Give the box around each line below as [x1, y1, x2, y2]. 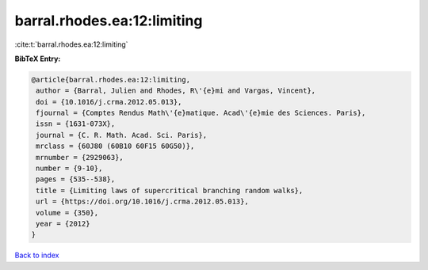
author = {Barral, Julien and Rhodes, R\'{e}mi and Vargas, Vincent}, [36, 86, 316, 95]
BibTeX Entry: [14, 54, 61, 63]
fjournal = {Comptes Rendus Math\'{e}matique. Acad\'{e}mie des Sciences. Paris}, [36, 108, 366, 118]
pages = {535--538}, [36, 175, 116, 184]
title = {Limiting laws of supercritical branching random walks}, [36, 186, 304, 195]
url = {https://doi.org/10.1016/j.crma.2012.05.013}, [36, 197, 249, 206]
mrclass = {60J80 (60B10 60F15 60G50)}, [36, 142, 195, 150]
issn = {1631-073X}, [36, 120, 116, 128]
